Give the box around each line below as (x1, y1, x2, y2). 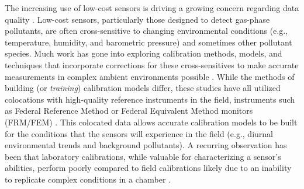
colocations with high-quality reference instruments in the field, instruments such (5, 93, 295, 105)
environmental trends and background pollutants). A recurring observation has (5, 139, 287, 151)
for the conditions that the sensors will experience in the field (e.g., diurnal (5, 127, 273, 139)
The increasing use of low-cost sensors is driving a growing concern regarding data (5, 2, 299, 13)
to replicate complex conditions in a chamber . (5, 173, 171, 185)
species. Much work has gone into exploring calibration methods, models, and (5, 47, 282, 60)
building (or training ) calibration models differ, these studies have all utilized (5, 82, 281, 94)
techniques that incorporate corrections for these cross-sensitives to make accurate (5, 58, 299, 71)
